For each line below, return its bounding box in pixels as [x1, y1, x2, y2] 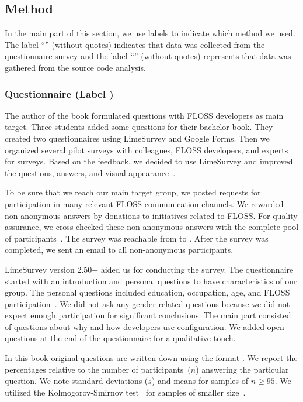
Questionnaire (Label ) [5, 86, 114, 101]
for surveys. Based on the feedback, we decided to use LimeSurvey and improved [5, 155, 293, 167]
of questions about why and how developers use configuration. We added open [5, 320, 284, 332]
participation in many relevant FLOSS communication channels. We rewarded [5, 197, 284, 209]
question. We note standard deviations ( [5, 374, 148, 387]
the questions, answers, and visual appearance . [5, 166, 176, 178]
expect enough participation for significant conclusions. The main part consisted [5, 309, 291, 321]
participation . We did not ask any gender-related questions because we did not [5, 297, 290, 310]
